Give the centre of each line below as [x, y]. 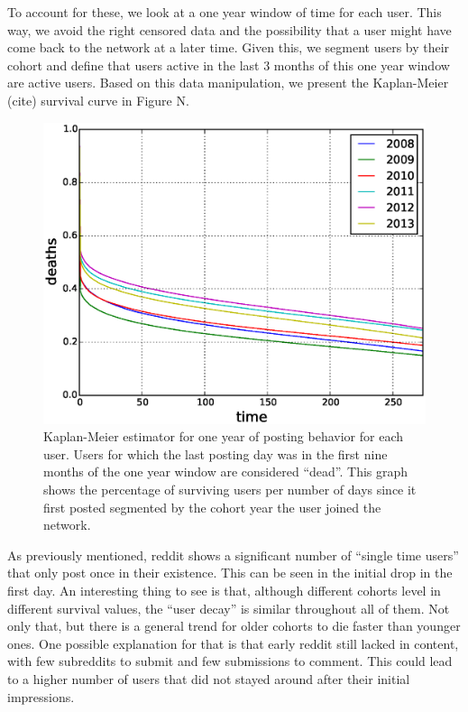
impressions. [41, 696]
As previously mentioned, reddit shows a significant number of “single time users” [233, 555]
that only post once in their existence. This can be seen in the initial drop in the [230, 573]
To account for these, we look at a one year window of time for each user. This [225, 12]
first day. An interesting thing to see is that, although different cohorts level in [224, 591]
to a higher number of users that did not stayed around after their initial [209, 679]
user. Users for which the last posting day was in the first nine [216, 453]
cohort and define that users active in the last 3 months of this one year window [229, 65]
